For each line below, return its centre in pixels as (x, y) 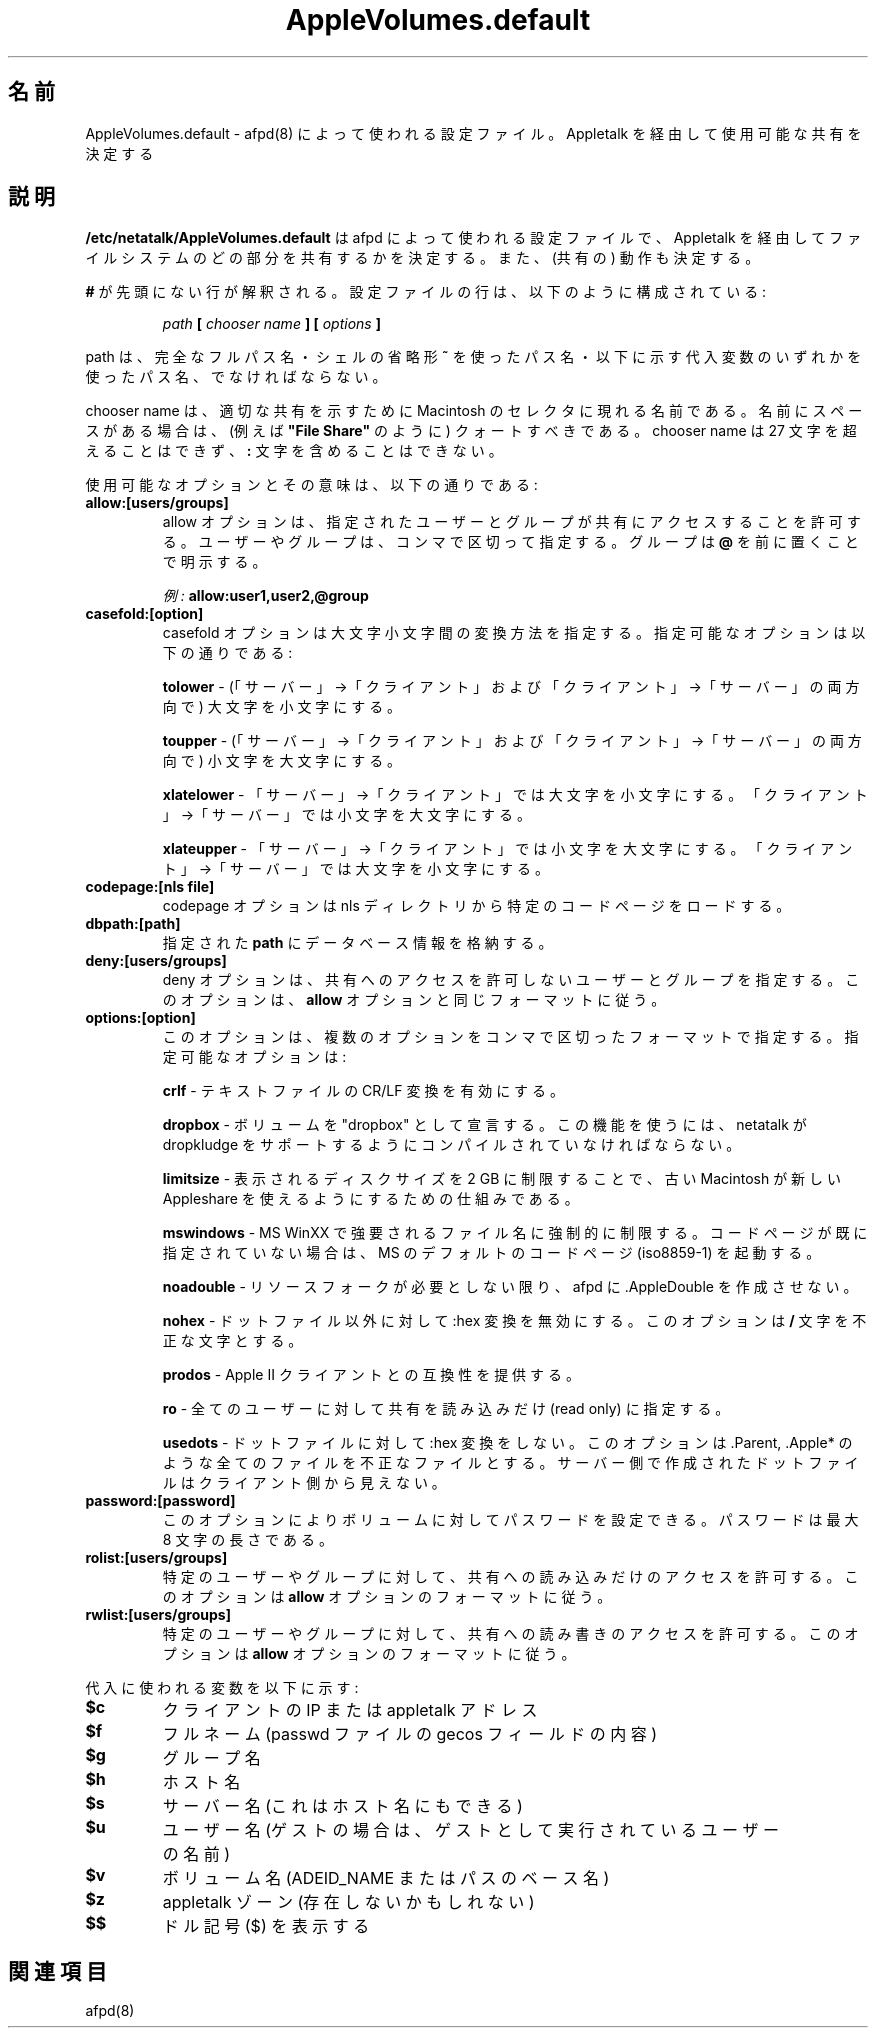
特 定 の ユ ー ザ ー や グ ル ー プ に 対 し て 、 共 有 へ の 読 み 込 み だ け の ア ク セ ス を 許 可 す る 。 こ (510, 1577)
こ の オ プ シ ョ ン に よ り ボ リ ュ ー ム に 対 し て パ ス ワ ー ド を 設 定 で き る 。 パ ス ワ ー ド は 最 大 (510, 1520)
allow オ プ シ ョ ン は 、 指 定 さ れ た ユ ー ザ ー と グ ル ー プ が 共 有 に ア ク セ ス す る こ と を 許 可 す (511, 522)
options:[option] (140, 1018)
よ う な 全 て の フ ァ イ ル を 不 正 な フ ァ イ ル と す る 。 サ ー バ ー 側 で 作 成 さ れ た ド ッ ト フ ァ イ (510, 1463)
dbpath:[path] (133, 924)
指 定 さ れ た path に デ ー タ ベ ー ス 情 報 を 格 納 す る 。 (357, 943)
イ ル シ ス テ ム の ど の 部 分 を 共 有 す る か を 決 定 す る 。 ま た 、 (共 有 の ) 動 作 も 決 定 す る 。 (422, 258)
